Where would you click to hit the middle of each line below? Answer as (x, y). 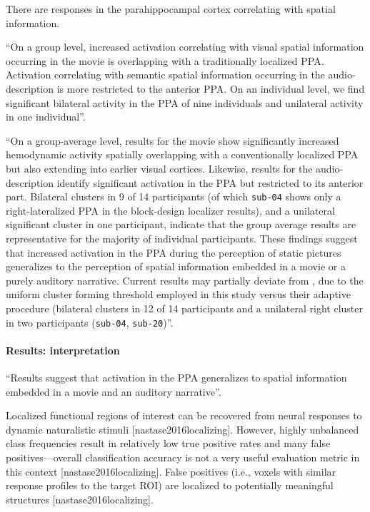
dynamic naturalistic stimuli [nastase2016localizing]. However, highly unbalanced (182, 429)
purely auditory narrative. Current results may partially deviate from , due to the (185, 280)
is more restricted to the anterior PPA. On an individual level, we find (211, 88)
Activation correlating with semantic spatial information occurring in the (165, 75)
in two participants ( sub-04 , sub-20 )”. (90, 322)
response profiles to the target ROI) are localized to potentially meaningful (170, 485)
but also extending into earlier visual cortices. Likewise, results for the (159, 168)
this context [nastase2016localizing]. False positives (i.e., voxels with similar (171, 471)
